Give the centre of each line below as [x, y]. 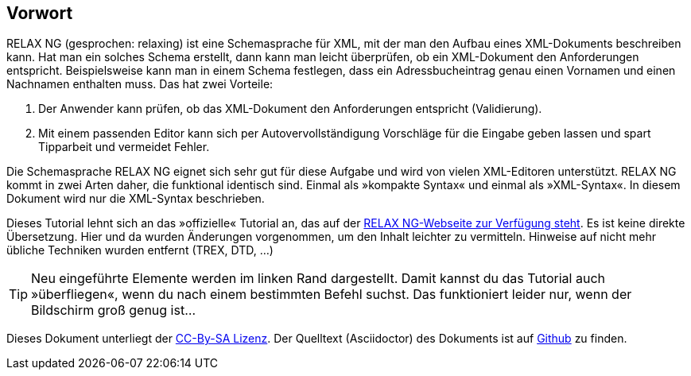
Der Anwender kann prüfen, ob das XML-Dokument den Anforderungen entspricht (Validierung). [290, 109]
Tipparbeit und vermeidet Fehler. [124, 147]
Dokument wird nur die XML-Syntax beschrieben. [136, 199]
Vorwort [40, 13]
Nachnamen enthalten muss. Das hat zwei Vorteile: [140, 84]
